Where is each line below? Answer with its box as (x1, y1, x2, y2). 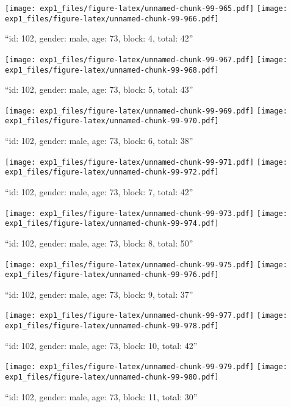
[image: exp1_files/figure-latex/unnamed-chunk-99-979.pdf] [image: (5, 362, 287, 372)
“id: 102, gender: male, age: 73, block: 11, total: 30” (5, 390, 198, 403)
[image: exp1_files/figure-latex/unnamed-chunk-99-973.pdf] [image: (5, 209, 287, 218)
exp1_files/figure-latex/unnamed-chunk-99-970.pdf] (5, 117, 219, 126)
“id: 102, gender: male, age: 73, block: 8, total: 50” (5, 236, 193, 249)
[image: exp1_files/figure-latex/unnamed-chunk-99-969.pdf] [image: (5, 106, 287, 115)
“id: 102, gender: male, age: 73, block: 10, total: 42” (5, 339, 198, 351)
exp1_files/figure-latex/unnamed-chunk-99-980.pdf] (5, 373, 219, 381)
